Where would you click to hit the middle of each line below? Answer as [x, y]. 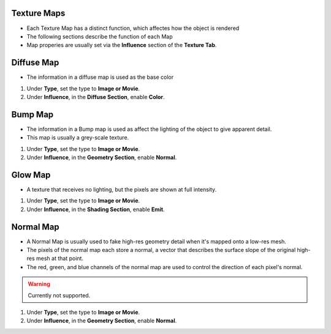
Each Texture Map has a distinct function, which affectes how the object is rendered [133, 28]
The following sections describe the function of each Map [100, 36]
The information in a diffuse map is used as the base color [100, 77]
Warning [39, 284]
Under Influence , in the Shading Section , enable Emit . [96, 209]
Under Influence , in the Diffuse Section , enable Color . [96, 97]
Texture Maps [38, 13]
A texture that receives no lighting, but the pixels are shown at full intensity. [122, 189]
